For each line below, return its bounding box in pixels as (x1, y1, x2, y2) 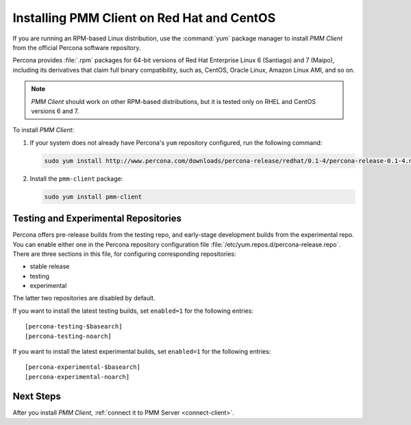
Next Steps (12, 390, 61, 402)
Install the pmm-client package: (29, 175, 123, 183)
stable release (29, 262, 70, 270)
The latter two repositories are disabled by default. (12, 294, 155, 302)
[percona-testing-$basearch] (25, 322, 123, 331)
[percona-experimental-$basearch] (25, 363, 140, 371)
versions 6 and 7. (31, 107, 79, 115)
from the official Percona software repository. (12, 43, 141, 51)
